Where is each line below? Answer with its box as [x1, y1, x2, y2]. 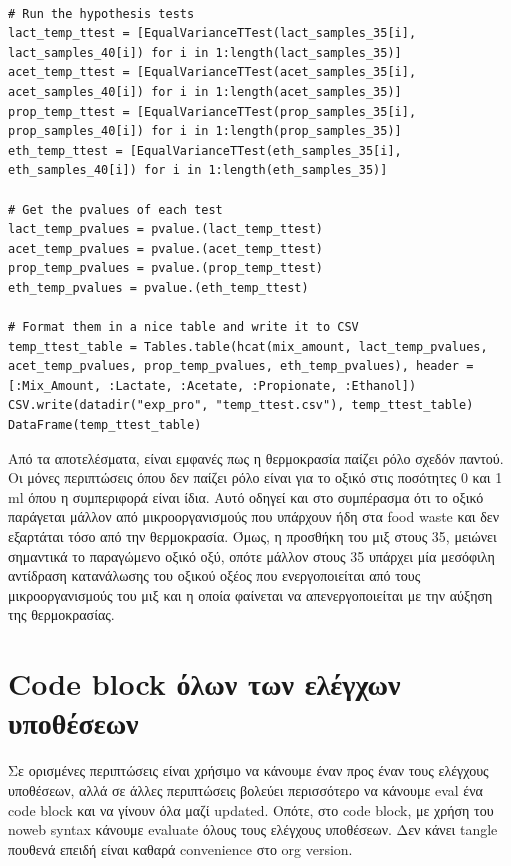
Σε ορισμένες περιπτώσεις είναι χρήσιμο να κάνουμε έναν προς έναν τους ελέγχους [8, 760, 489, 781]
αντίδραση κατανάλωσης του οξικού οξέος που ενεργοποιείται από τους [8, 565, 421, 586]
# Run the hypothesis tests [8, 6, 195, 21]
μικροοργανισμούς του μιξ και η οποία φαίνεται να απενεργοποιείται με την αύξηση [8, 584, 493, 605]
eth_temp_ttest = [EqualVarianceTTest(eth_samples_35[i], [8, 143, 402, 158]
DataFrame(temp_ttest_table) [8, 418, 202, 433]
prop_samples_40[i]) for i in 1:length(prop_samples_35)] [8, 124, 402, 139]
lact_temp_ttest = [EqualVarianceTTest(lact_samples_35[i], [8, 26, 417, 41]
